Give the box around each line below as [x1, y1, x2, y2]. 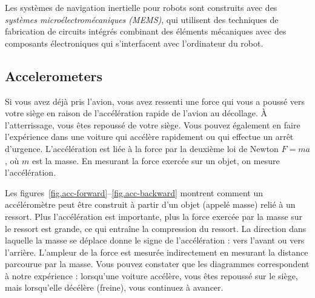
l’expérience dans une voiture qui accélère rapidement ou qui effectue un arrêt [5, 130, 294, 143]
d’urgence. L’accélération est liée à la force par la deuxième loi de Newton [5, 142, 279, 154]
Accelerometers [5, 66, 103, 85]
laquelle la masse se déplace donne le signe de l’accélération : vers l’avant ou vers [5, 234, 305, 247]
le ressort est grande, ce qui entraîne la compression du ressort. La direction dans [5, 222, 307, 234]
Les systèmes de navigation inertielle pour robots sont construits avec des [5, 1, 277, 13]
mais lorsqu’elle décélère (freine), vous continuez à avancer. [5, 281, 224, 294]
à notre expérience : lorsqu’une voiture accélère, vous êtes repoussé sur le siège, [5, 269, 298, 282]
